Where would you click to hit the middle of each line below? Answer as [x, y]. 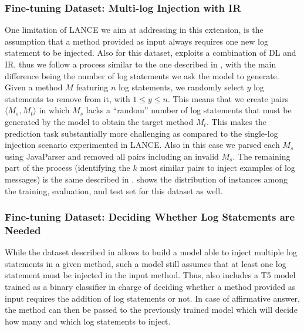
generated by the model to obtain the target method [99, 121]
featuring [92, 87]
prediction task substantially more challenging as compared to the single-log [141, 133]
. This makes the [236, 121]
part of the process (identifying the [67, 168]
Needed [23, 230]
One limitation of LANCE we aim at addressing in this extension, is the [134, 30]
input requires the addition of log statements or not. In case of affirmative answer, [153, 298]
